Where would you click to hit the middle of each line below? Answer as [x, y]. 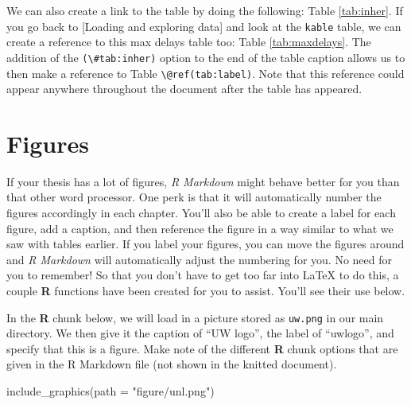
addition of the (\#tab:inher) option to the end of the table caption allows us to [206, 57]
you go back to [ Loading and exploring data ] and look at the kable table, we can [204, 26]
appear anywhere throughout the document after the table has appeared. [184, 89]
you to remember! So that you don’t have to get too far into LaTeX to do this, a [203, 275]
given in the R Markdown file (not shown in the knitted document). [172, 364]
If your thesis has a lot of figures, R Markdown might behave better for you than [203, 181]
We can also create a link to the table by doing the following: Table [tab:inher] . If [205, 10]
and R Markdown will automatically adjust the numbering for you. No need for [199, 259]
